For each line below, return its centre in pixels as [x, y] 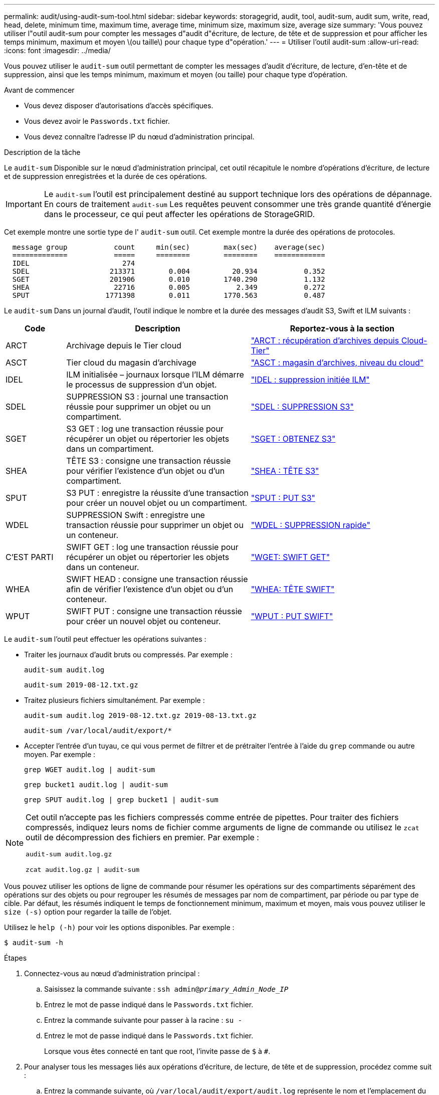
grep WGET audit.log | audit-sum [90, 770]
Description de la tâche [42, 152]
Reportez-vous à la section [342, 328]
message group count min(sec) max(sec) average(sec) [169, 247]
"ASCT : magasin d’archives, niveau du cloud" [337, 362]
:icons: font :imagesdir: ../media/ [57, 50]
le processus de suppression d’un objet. [142, 385]
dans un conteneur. [103, 567]
